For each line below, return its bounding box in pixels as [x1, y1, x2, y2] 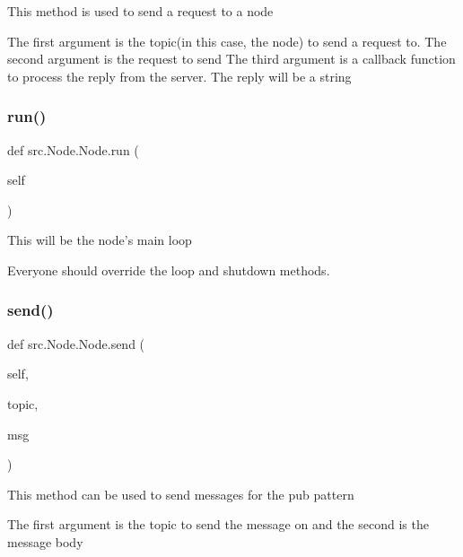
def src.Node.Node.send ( [7, 334, 145, 352]
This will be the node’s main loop [7, 231, 192, 249]
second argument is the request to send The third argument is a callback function [7, 49, 456, 68]
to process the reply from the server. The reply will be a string [7, 66, 352, 85]
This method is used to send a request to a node [7, 2, 274, 20]
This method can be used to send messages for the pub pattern [7, 484, 354, 503]
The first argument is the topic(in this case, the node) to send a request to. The [7, 31, 447, 50]
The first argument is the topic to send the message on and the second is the [7, 515, 429, 534]
